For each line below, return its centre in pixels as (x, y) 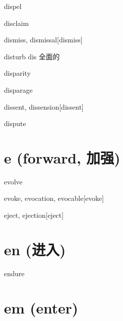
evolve (13, 181)
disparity (17, 73)
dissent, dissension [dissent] (44, 106)
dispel (13, 6)
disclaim (16, 23)
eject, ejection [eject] (34, 215)
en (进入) (35, 249)
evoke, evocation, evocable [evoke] (54, 198)
